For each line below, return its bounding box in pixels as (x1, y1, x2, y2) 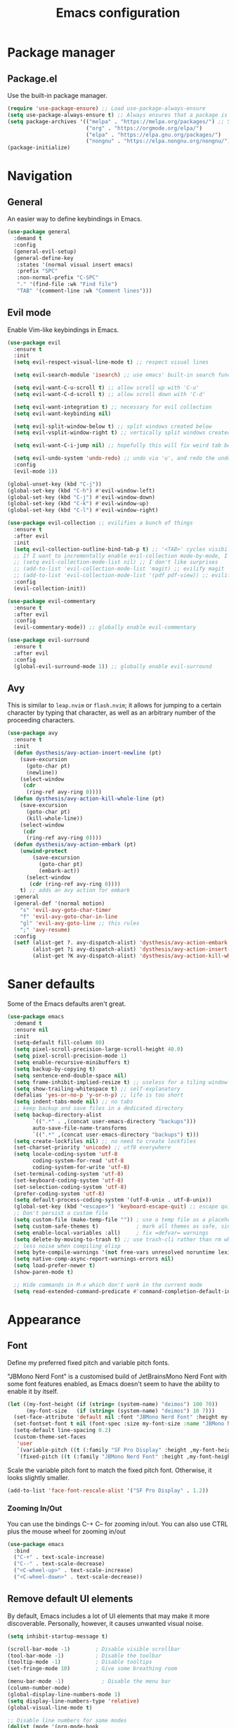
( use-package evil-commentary (7, 598, 96, 605)
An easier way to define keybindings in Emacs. (7, 215, 143, 223)
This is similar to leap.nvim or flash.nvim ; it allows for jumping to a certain (7, 701, 222, 710)
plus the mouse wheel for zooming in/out (7, 1527, 126, 1536)
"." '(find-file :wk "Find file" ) (16, 280, 118, 288)
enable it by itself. (7, 1387, 58, 1395)
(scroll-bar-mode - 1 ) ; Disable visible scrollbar (7, 1646, 181, 1653)
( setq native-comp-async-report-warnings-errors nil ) (13, 1256, 174, 1263)
